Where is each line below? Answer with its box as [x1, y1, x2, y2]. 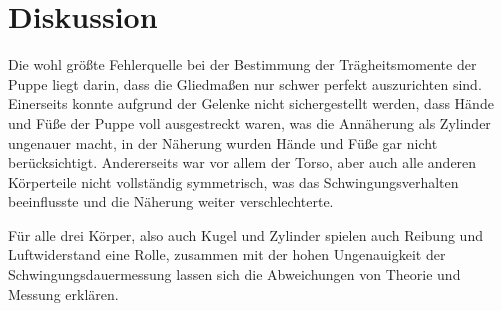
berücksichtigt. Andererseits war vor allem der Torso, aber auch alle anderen [8, 152, 477, 173]
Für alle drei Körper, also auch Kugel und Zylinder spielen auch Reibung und [8, 224, 483, 245]
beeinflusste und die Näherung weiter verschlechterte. [8, 191, 334, 212]
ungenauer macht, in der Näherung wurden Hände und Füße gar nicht [8, 132, 438, 153]
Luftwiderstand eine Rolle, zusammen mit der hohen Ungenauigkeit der [8, 244, 446, 265]
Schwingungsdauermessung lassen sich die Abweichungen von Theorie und [8, 264, 461, 285]
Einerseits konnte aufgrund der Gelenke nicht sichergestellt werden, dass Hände [8, 93, 494, 114]
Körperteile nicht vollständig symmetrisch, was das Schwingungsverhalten [8, 171, 459, 192]
